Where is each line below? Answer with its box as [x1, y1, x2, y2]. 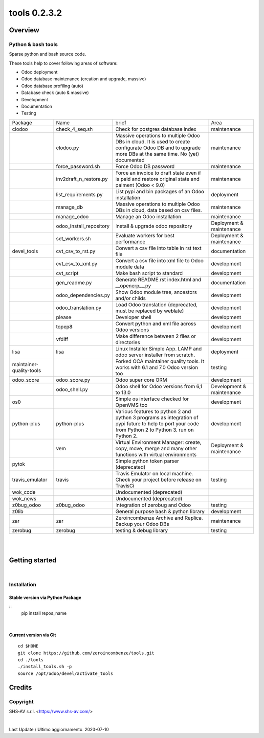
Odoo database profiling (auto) [21, 83, 84, 89]
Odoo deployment [21, 69, 58, 75]
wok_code [12, 488, 36, 495]
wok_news [12, 495, 37, 502]
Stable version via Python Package [9, 595, 82, 600]
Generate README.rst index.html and [115, 276, 201, 283]
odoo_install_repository [56, 223, 110, 230]
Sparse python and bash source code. [9, 51, 87, 57]
